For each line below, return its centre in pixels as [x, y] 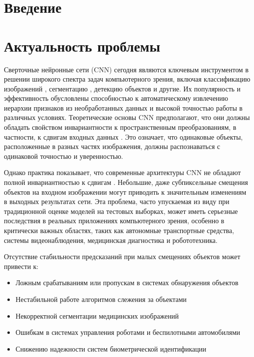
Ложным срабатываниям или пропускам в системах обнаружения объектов [127, 283]
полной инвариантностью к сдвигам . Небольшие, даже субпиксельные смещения [126, 182]
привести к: [21, 266]
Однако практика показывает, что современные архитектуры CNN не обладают [123, 172]
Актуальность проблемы [82, 45]
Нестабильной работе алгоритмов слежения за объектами [101, 299]
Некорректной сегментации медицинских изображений [97, 315]
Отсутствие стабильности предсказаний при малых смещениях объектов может [122, 256]
